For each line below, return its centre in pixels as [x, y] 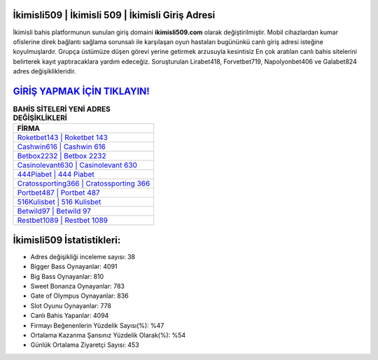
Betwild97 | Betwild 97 [54, 212]
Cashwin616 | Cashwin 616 [62, 147]
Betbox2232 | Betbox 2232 [62, 156]
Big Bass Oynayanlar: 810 [67, 276]
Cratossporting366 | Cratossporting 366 [84, 184]
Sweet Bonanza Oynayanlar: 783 [78, 286]
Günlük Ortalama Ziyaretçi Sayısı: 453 [85, 345]
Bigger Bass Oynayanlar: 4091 [74, 267]
